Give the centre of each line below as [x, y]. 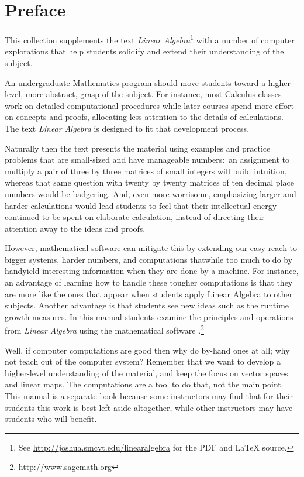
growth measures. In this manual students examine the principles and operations [149, 316]
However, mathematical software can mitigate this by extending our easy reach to [151, 248]
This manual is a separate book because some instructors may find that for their [149, 396]
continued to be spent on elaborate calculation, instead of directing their [135, 217]
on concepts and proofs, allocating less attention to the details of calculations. [144, 117]
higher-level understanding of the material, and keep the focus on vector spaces [146, 373]
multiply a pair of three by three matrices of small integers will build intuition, [146, 171]
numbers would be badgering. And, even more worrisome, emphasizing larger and [151, 193]
